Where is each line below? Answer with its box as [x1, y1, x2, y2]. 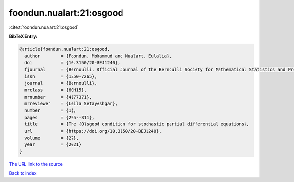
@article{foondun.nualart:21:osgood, [19, 46, 110, 52]
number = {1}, [24, 108, 77, 113]
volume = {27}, [24, 135, 79, 141]
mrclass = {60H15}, [24, 87, 87, 93]
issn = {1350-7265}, [24, 74, 98, 79]
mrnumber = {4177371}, [24, 94, 92, 100]
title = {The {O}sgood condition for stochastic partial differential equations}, [24, 121, 249, 127]
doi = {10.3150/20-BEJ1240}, [24, 60, 121, 65]
